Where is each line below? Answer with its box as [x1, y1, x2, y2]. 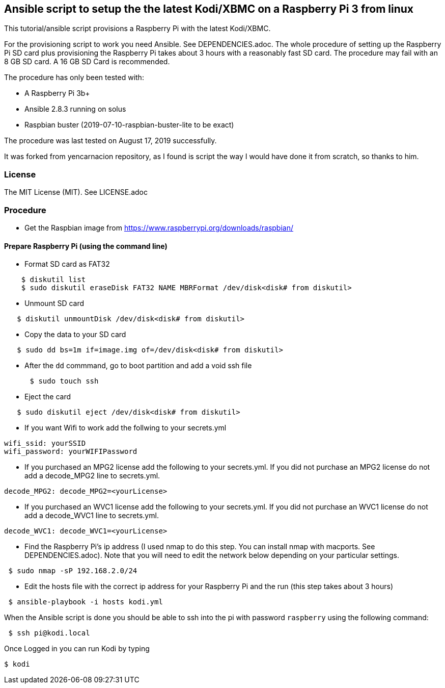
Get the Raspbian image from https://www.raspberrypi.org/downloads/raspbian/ [24, 223, 294, 232]
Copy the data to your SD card [24, 330, 126, 339]
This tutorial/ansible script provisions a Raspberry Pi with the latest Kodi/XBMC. [4, 24, 271, 33]
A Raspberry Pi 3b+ [24, 89, 90, 98]
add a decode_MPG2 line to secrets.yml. [24, 471, 160, 480]
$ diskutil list [21, 275, 86, 284]
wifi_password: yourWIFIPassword [4, 447, 137, 456]
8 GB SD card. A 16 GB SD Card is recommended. [4, 57, 170, 66]
